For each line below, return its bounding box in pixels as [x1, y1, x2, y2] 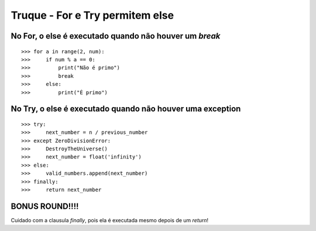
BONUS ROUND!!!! [11, 201, 79, 211]
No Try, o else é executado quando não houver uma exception [11, 104, 241, 114]
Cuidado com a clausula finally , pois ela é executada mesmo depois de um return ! [11, 216, 209, 223]
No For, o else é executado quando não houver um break [11, 31, 221, 41]
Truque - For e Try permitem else [11, 9, 174, 22]
